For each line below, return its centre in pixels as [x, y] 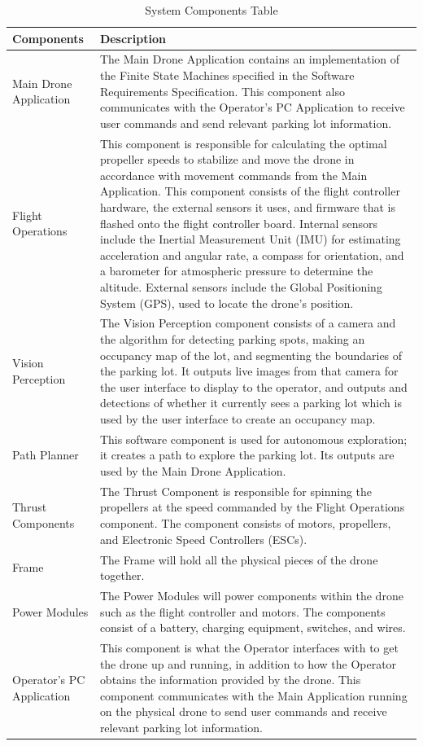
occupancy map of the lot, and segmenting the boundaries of [251, 355]
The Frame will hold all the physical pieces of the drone [239, 559]
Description [133, 38]
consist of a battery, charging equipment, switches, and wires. [253, 628]
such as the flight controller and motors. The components [242, 611]
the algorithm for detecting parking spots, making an [232, 339]
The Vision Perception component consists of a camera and [248, 323]
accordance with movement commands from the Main [233, 175]
